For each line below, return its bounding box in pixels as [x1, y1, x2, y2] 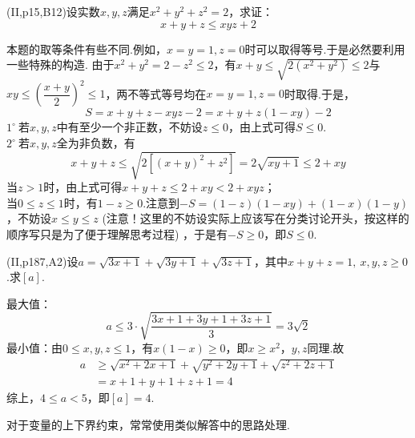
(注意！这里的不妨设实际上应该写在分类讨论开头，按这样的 [102, 210, 409, 227]
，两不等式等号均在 [105, 85, 207, 102]
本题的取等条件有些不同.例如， [6, 40, 167, 57]
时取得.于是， [284, 85, 355, 102]
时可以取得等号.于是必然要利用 [244, 40, 405, 57]
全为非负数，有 [56, 135, 135, 151]
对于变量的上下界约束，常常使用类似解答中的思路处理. [6, 416, 290, 432]
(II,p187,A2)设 [6, 252, 79, 269]
